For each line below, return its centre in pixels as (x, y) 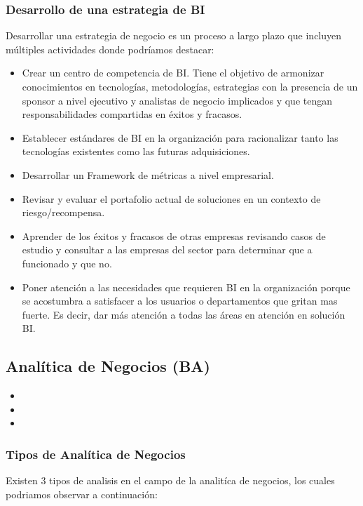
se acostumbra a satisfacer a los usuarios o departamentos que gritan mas (180, 301)
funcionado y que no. (67, 263)
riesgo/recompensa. (63, 212)
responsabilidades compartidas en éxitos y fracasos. (132, 114)
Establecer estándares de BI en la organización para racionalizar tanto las (180, 137)
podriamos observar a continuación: (82, 494)
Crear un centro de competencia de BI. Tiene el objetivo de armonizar (173, 73)
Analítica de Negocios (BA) (108, 366)
